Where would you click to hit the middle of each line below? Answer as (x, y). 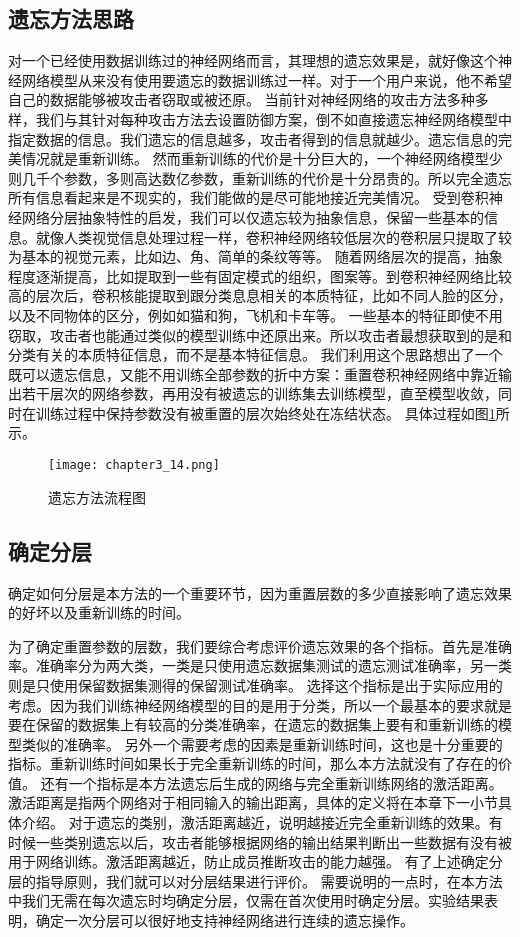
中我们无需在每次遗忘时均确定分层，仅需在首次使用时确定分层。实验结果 (246, 900)
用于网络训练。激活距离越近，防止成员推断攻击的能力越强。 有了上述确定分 (255, 861)
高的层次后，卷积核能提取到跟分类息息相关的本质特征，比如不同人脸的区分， (260, 295)
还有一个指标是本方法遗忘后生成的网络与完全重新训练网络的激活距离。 (271, 782)
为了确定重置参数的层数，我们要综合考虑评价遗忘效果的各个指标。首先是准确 (260, 645)
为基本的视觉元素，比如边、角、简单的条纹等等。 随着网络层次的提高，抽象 (255, 256)
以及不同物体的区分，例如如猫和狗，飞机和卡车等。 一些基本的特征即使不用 (255, 314)
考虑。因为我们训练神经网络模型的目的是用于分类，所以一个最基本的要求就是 (260, 704)
